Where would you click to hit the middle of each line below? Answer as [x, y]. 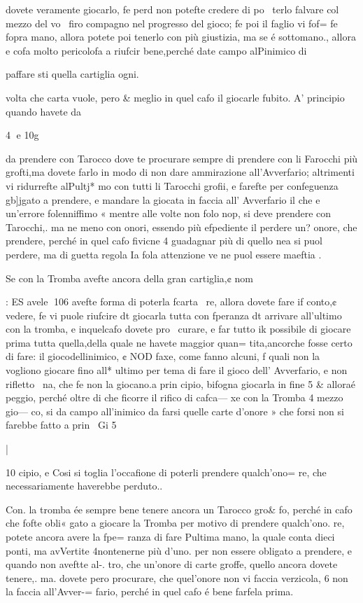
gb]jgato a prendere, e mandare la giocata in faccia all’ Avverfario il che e [163, 199]
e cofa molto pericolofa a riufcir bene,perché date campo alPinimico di [156, 50]
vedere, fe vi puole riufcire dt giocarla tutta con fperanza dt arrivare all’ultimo [174, 315]
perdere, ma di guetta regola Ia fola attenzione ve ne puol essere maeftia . [164, 254]
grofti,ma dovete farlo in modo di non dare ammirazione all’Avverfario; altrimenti [180, 172]
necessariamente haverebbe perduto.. [84, 486]
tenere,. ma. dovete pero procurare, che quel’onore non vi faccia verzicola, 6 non [177, 577]
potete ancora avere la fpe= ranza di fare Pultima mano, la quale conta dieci [170, 536]
